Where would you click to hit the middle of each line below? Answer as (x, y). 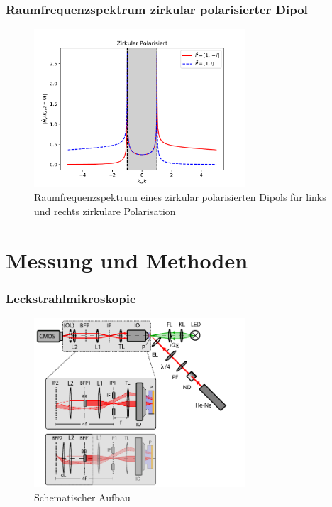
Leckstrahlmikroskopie (71, 298)
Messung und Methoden (127, 260)
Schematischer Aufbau (82, 497)
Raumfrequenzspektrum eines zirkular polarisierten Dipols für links (180, 197)
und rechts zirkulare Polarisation (105, 211)
